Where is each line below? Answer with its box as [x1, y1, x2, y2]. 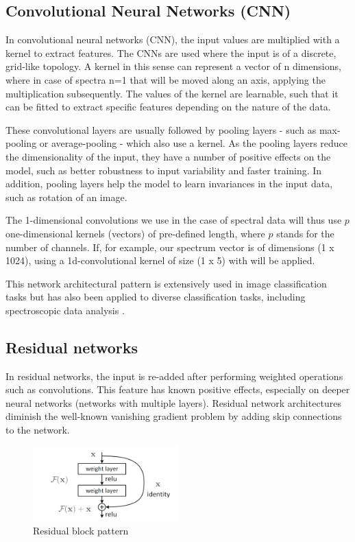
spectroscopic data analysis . [5, 303, 125, 317]
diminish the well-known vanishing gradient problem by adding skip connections [5, 409, 342, 423]
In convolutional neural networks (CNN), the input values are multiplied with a [5, 32, 340, 47]
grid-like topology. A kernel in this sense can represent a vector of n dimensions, [5, 59, 341, 73]
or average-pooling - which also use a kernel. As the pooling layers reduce [39, 136, 348, 150]
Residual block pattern [33, 523, 129, 537]
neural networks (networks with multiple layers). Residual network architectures [5, 395, 342, 410]
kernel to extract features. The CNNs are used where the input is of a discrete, [5, 45, 336, 60]
